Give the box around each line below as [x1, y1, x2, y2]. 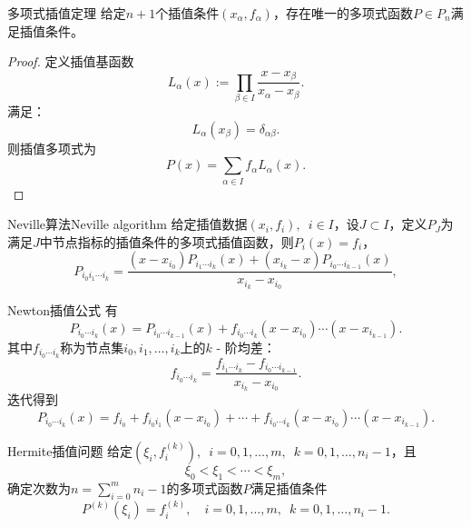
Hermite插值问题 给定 [7, 441, 133, 460]
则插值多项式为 [7, 138, 96, 157]
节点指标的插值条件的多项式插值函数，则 [52, 232, 294, 251]
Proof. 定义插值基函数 [7, 52, 134, 71]
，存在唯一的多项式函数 [272, 4, 413, 22]
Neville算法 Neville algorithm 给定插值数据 [7, 214, 248, 234]
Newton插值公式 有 [7, 301, 118, 320]
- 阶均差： [216, 337, 276, 356]
